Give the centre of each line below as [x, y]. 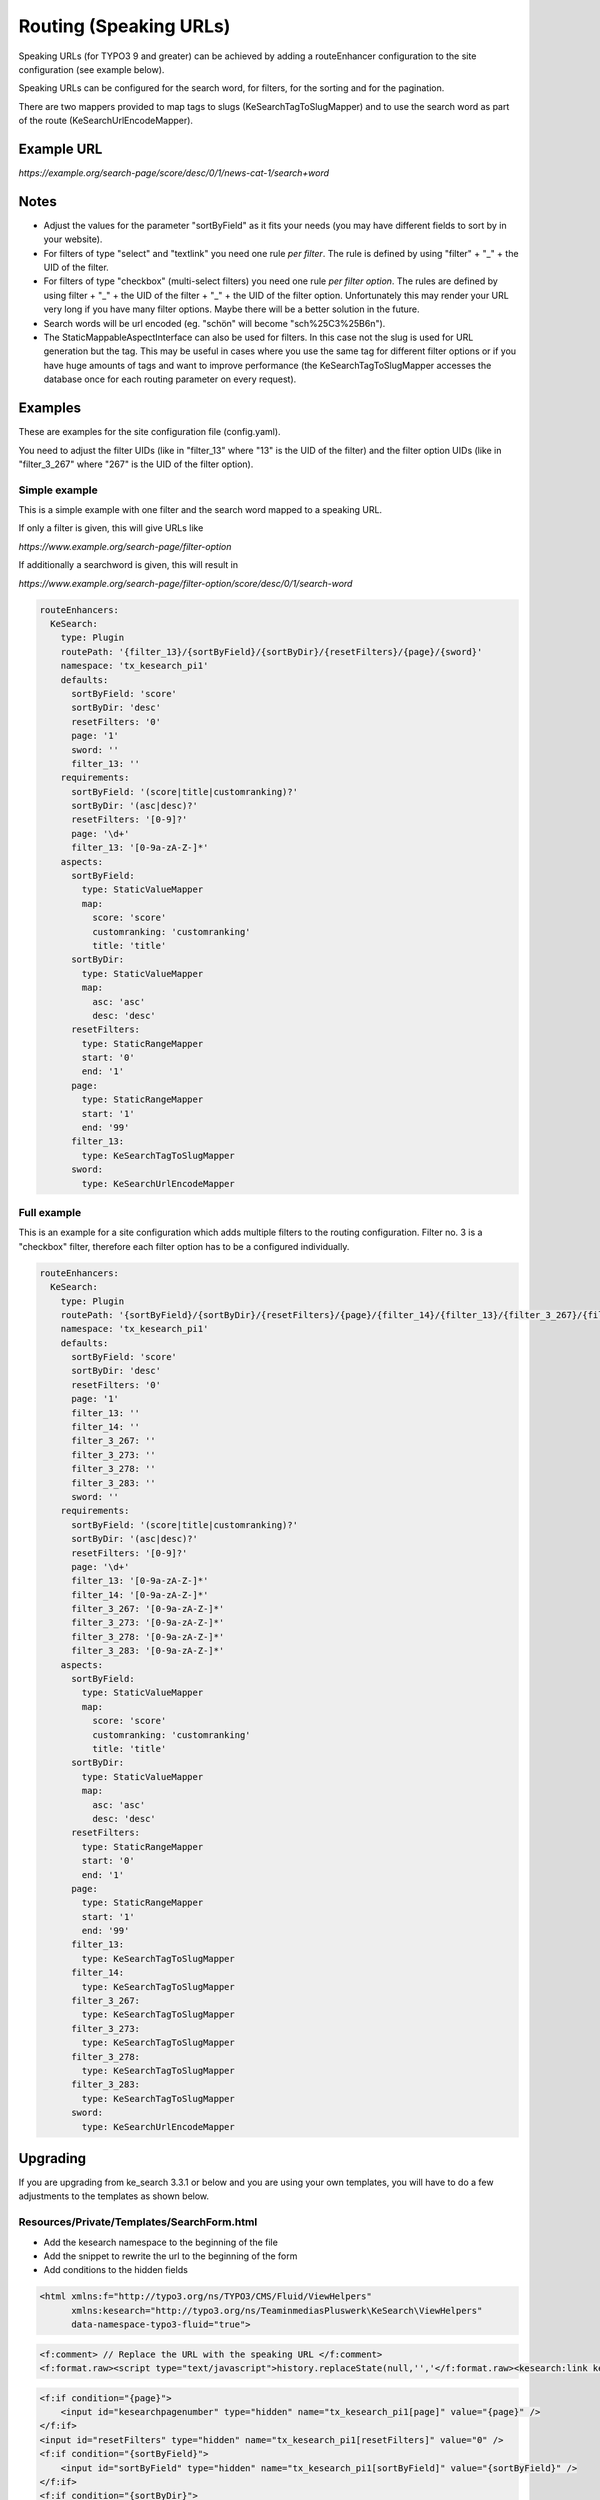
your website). [73, 239]
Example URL [60, 148]
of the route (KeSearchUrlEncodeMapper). [106, 121]
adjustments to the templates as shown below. [114, 2196]
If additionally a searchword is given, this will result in [128, 565]
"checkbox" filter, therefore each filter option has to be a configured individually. [184, 1246]
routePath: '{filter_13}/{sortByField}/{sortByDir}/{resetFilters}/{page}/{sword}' [271, 651]
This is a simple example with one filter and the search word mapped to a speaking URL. [200, 510]
